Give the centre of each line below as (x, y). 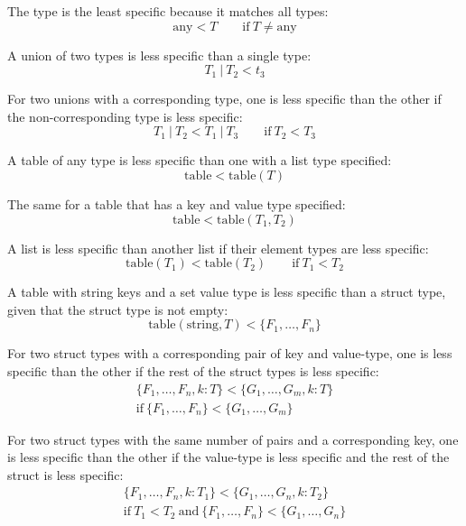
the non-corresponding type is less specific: (125, 116)
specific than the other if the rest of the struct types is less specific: (193, 370)
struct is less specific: (65, 474)
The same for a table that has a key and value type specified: (177, 203)
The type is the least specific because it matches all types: (168, 11)
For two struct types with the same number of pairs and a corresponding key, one (233, 439)
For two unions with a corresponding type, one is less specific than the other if (224, 99)
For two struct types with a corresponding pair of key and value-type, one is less (230, 353)
